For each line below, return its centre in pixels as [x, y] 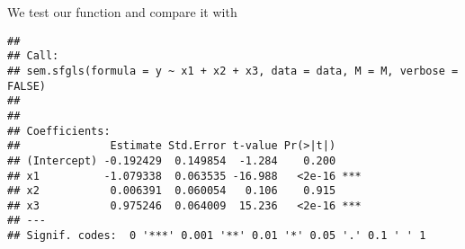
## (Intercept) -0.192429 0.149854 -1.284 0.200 [172, 160]
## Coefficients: [59, 131]
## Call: [33, 56]
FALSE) [27, 86]
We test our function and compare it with [122, 12]
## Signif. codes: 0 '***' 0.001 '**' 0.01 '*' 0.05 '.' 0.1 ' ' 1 [217, 236]
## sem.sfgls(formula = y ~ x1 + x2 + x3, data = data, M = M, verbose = [233, 71]
